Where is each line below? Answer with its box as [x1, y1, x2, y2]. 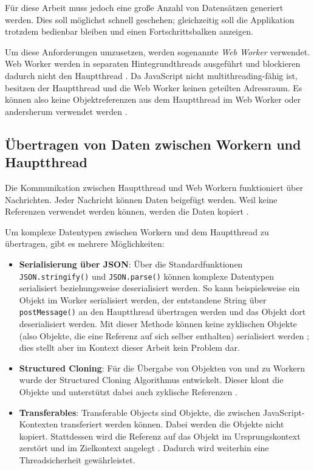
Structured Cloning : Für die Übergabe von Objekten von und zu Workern [19, 361, 305, 374]
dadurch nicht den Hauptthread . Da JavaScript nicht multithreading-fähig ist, [5, 69, 298, 81]
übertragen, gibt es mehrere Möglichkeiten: [5, 237, 165, 250]
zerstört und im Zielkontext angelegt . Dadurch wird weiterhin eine [19, 441, 269, 454]
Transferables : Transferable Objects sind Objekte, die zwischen [19, 406, 261, 418]
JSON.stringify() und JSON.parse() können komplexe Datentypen [19, 269, 275, 282]
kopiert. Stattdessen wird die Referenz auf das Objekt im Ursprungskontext [19, 429, 301, 442]
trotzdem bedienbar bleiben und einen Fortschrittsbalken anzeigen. [5, 25, 253, 38]
